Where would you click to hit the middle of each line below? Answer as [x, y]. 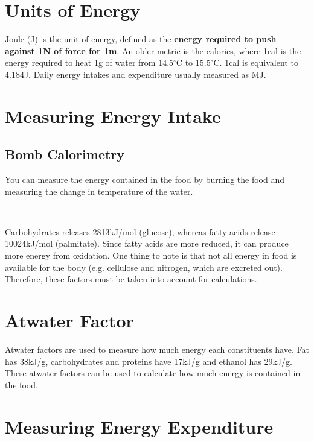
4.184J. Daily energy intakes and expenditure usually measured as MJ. [136, 74]
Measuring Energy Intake [113, 115]
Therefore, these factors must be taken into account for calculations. [131, 279]
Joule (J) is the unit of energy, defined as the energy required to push [141, 39]
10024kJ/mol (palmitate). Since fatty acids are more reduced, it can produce [147, 243]
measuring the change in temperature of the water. [99, 191]
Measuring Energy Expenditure [139, 426]
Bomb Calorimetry [65, 154]
